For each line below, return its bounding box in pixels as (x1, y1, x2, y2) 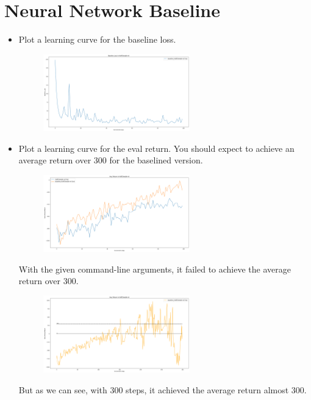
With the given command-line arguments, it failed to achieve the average (18, 262, 291, 275)
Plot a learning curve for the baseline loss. (18, 33, 176, 46)
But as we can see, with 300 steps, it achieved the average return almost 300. (18, 384, 307, 396)
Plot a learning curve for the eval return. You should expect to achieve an (18, 141, 295, 154)
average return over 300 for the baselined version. (18, 154, 203, 166)
